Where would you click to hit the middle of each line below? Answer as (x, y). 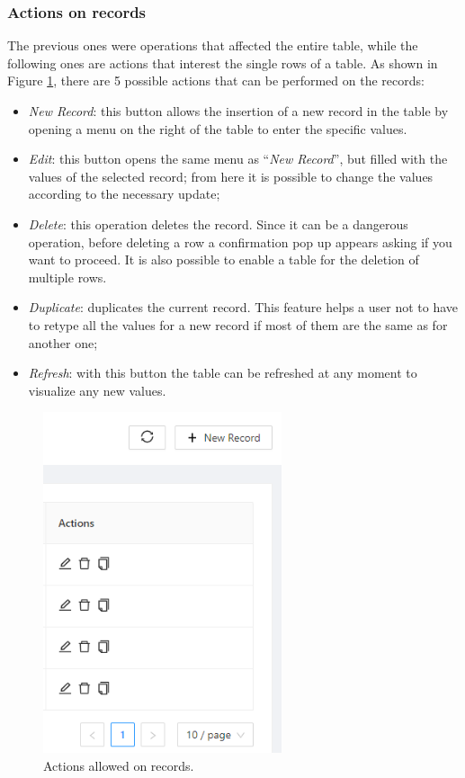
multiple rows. (67, 277)
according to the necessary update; (124, 194)
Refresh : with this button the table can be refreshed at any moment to (223, 373)
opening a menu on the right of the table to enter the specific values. (218, 128)
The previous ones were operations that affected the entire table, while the (213, 45)
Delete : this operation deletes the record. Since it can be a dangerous (218, 224)
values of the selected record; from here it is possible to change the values (231, 176)
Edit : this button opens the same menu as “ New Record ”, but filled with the (238, 159)
